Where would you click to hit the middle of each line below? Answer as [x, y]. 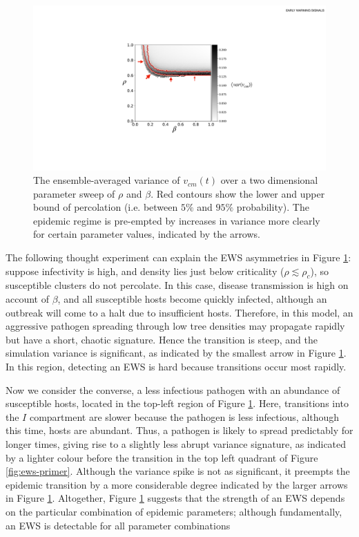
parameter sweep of [74, 193]
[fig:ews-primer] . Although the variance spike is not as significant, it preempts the [178, 471]
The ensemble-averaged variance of [107, 180]
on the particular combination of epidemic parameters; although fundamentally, [174, 511]
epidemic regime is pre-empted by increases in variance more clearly [177, 220]
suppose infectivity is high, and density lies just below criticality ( [145, 271]
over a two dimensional [269, 180]
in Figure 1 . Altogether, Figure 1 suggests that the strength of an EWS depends [175, 498]
